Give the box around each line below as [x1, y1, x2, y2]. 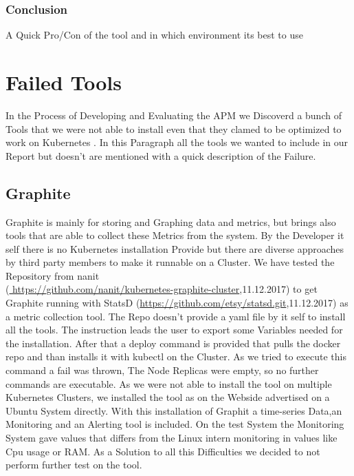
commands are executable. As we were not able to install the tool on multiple [5, 376, 332, 391]
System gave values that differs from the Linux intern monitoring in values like [5, 431, 338, 445]
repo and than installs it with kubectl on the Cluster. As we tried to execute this [5, 349, 346, 364]
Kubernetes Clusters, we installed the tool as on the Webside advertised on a [5, 390, 330, 404]
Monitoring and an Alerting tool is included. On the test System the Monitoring [5, 417, 344, 431]
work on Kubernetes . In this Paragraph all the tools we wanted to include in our [5, 135, 349, 149]
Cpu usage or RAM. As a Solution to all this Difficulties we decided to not [5, 444, 320, 458]
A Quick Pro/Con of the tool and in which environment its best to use [5, 28, 303, 42]
